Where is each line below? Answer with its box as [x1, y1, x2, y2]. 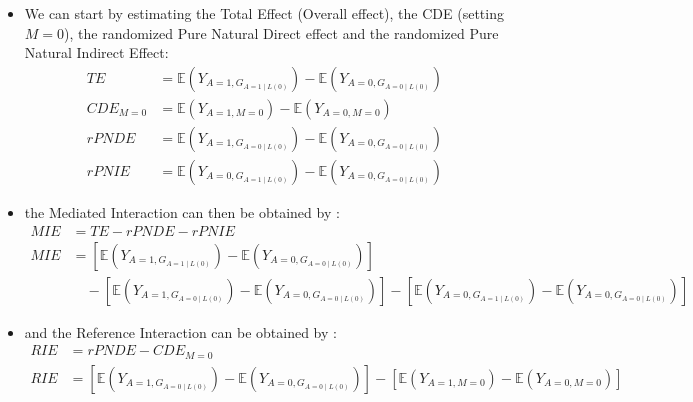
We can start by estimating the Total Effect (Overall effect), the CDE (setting [24, 3, 504, 23]
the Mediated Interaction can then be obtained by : [24, 201, 340, 222]
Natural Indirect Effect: [24, 42, 169, 63]
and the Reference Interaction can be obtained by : [24, 321, 337, 342]
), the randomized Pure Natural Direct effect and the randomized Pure [64, 22, 499, 43]
